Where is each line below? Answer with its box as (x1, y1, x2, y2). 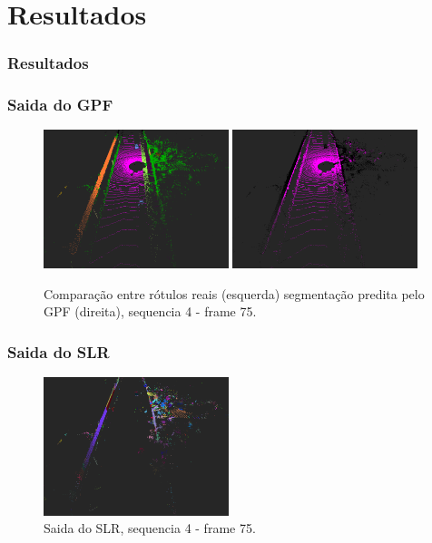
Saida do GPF (7, 93, 113, 116)
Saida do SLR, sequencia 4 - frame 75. (44, 519, 256, 538)
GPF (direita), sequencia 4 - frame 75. (44, 302, 257, 321)
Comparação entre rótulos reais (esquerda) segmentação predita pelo (44, 284, 425, 303)
